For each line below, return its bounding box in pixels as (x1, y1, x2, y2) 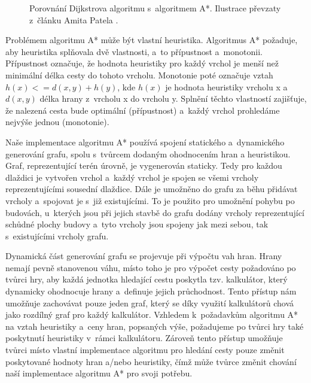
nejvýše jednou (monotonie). (5, 115, 109, 128)
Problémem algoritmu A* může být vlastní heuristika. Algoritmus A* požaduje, (5, 34, 298, 46)
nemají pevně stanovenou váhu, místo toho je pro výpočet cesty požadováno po (5, 261, 296, 273)
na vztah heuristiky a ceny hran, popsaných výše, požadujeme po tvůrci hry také (5, 320, 304, 332)
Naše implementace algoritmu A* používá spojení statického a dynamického (5, 135, 285, 148)
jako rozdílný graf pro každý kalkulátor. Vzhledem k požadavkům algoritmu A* (5, 308, 298, 321)
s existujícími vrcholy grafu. (5, 229, 109, 242)
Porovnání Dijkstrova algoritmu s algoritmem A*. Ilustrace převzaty (29, 2, 281, 14)
